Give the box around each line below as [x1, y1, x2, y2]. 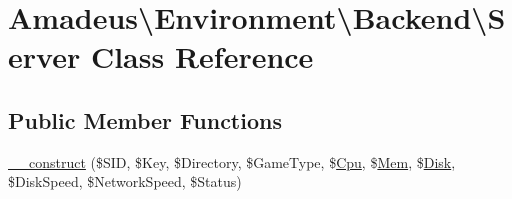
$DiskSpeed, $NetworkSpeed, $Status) [8, 171, 242, 192]
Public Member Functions [8, 104, 282, 135]
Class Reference [90, 36, 314, 77]
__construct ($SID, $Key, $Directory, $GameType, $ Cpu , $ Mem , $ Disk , [8, 151, 456, 172]
